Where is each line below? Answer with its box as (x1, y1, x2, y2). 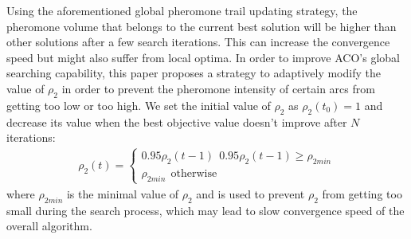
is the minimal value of (66, 185, 179, 202)
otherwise (170, 167, 217, 179)
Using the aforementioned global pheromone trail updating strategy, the (6, 2, 358, 18)
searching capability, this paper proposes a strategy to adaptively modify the (6, 65, 381, 81)
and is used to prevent (196, 185, 305, 202)
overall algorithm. (6, 217, 92, 234)
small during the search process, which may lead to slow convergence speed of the (6, 202, 405, 218)
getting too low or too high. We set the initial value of (6, 96, 271, 113)
